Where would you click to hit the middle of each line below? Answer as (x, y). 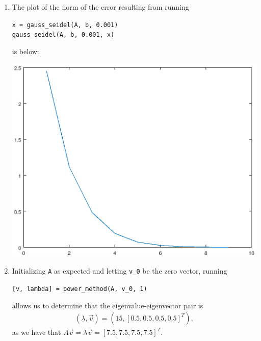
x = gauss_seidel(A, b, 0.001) (65, 25)
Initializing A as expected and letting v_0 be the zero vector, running (120, 271)
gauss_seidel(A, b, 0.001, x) (63, 35)
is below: (25, 51)
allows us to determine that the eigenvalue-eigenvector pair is (108, 305)
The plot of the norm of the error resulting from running (100, 7)
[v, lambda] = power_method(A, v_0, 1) (80, 289)
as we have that (36, 332)
